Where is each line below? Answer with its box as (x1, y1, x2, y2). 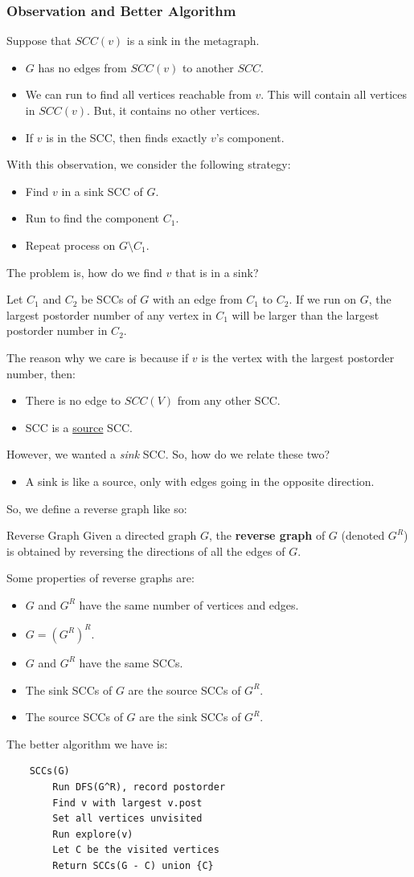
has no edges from (38, 59, 127, 75)
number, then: (6, 365, 76, 381)
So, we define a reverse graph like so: (6, 500, 187, 516)
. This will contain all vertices (260, 86, 408, 103)
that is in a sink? (174, 263, 259, 280)
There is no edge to (25, 392, 121, 409)
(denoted (341, 527, 385, 544)
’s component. (215, 128, 285, 145)
